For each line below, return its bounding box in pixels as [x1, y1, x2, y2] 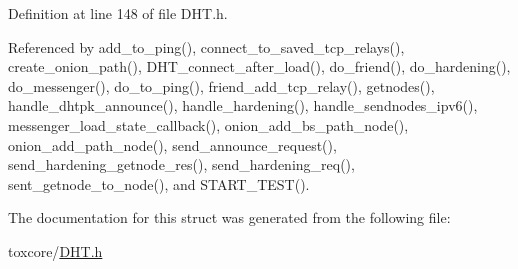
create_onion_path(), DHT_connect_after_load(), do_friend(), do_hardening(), [8, 56, 511, 77]
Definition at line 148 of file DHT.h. [8, 3, 228, 23]
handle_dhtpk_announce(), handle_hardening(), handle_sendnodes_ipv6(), [8, 95, 478, 116]
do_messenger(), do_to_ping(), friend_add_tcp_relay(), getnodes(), [8, 75, 435, 96]
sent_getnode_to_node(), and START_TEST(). [8, 173, 310, 194]
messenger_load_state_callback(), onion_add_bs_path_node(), [8, 114, 409, 135]
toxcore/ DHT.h [8, 240, 103, 261]
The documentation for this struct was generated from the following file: [8, 207, 451, 228]
